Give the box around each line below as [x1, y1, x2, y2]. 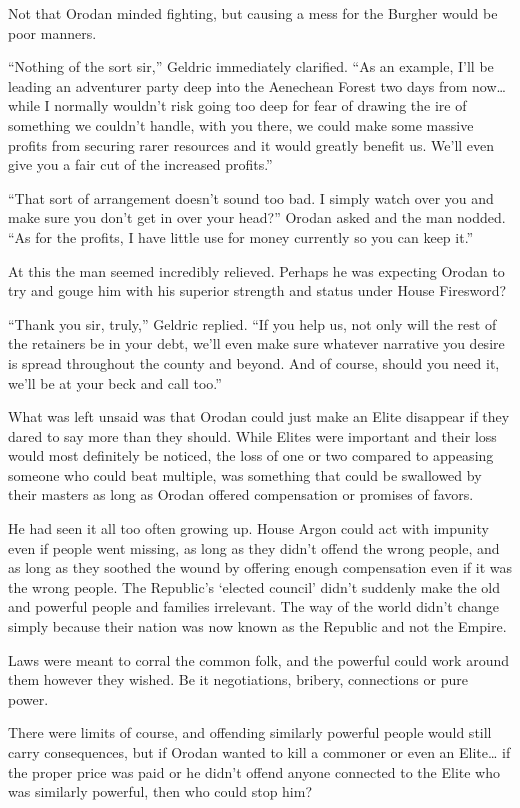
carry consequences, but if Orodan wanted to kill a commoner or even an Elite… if [8, 742, 511, 762]
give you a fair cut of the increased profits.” [8, 154, 273, 175]
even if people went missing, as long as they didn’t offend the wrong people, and [8, 537, 500, 558]
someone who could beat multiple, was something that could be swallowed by [8, 464, 482, 485]
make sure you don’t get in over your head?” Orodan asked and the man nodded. [8, 207, 506, 228]
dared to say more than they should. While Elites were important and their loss [8, 425, 497, 446]
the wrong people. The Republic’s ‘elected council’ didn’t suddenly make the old [8, 576, 500, 597]
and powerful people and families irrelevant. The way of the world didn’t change [8, 596, 500, 617]
